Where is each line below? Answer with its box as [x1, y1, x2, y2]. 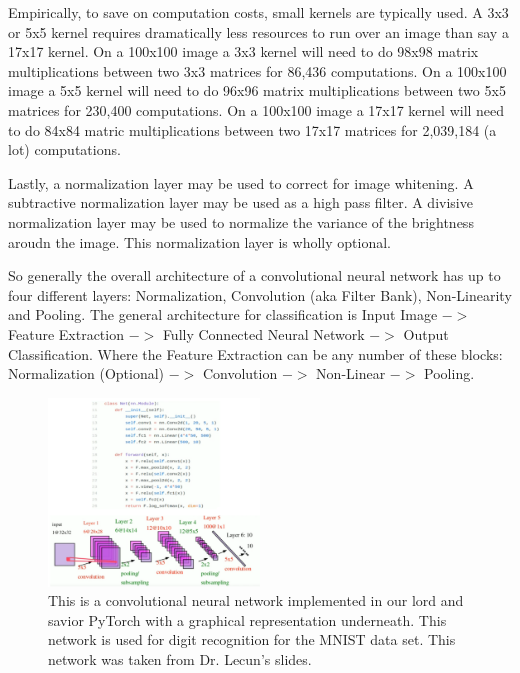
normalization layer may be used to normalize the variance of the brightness [8, 211, 474, 232]
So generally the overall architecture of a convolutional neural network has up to [8, 265, 501, 286]
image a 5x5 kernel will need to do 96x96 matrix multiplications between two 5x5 [8, 80, 506, 101]
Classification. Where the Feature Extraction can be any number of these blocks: [8, 343, 503, 364]
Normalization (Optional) [8, 363, 165, 384]
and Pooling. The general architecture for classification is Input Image [8, 304, 438, 325]
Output [403, 323, 449, 344]
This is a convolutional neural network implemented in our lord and [48, 590, 464, 611]
